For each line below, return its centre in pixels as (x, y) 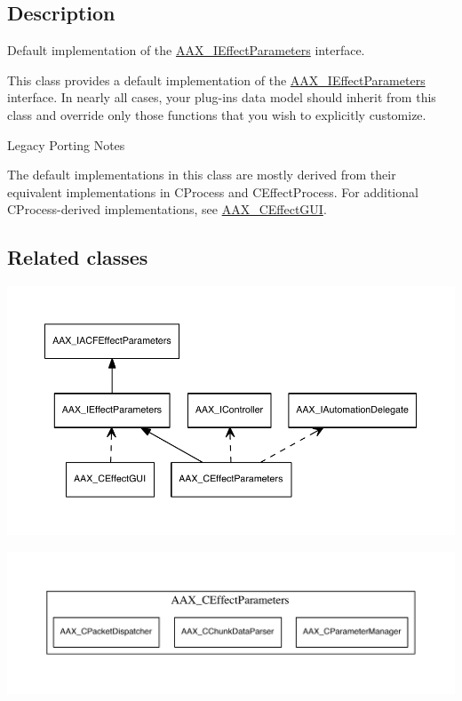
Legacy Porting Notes (66, 144)
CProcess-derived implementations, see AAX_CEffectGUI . (167, 209)
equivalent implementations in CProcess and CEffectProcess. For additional (213, 191)
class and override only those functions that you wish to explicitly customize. (217, 114)
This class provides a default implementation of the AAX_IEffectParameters (216, 80)
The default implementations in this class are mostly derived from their (202, 175)
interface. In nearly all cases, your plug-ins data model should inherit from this (222, 97)
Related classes (78, 257)
